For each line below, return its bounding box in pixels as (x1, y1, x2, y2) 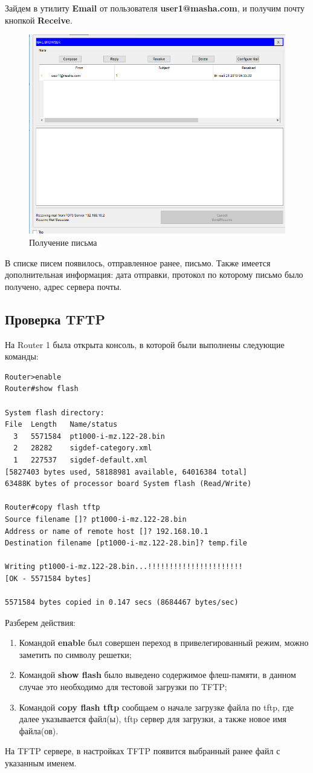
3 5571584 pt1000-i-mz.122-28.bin (13, 432, 165, 441)
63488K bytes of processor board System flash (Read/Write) (5, 479, 252, 488)
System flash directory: (5, 408, 105, 417)
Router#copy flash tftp (5, 503, 100, 512)
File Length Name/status (5, 420, 118, 429)
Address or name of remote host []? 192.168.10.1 (5, 527, 208, 536)
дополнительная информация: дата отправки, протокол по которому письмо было (5, 268, 303, 281)
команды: (5, 350, 39, 363)
